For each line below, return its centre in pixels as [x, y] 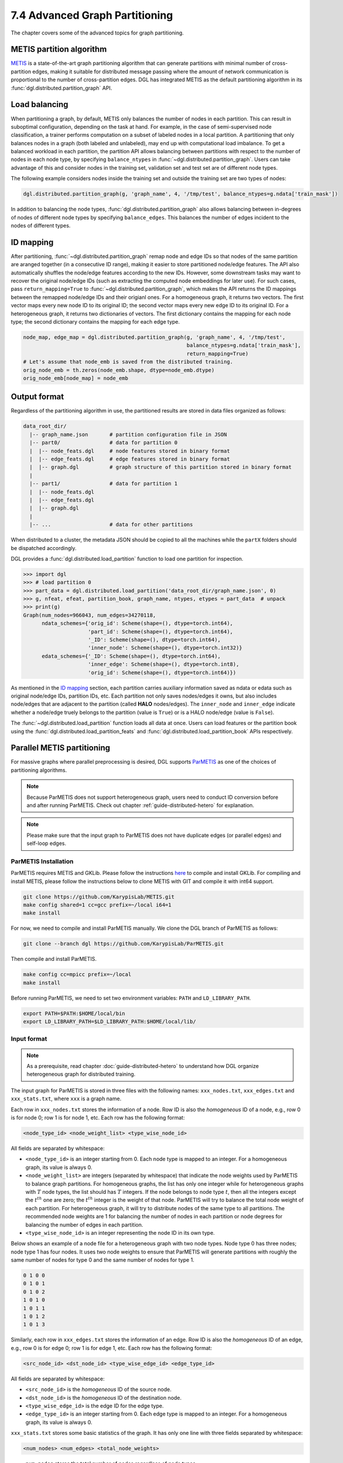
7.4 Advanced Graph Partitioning [92, 15]
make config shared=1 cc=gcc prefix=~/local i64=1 [97, 905]
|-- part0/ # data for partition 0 [104, 443]
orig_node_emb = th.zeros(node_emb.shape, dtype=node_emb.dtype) [119, 370]
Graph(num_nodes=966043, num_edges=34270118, [90, 615]
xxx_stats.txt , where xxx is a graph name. [66, 1099]
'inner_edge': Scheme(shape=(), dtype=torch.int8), [164, 664]
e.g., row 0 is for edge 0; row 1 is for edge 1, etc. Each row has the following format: [112, 1348]
